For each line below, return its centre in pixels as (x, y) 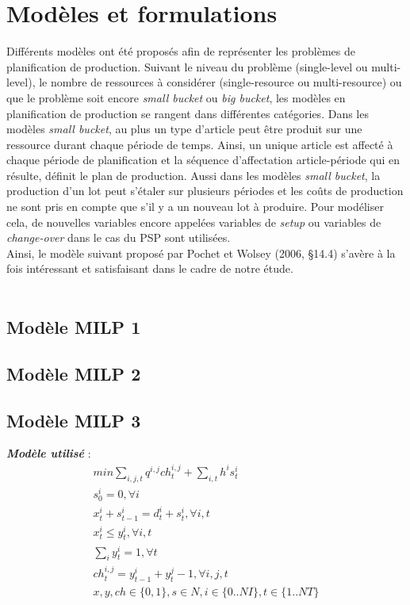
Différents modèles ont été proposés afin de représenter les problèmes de (181, 51)
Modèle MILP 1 (74, 327)
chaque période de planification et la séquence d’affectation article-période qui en (203, 160)
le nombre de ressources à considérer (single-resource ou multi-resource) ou (220, 82)
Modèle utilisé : (49, 453)
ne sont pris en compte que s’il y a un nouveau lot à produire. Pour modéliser (195, 207)
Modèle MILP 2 (74, 373)
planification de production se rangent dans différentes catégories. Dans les (188, 113)
